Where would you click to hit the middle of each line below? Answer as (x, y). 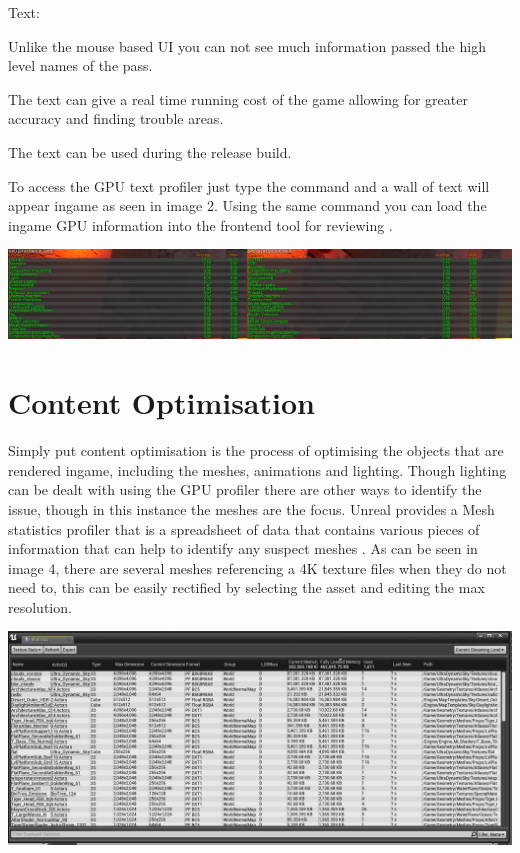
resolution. (40, 606)
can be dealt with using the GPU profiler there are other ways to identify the (245, 489)
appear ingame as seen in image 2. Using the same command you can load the (247, 205)
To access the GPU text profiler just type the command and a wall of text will (249, 185)
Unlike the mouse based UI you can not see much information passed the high (247, 45)
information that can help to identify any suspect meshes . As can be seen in (243, 548)
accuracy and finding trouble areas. (116, 118)
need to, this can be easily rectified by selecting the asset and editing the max (246, 587)
